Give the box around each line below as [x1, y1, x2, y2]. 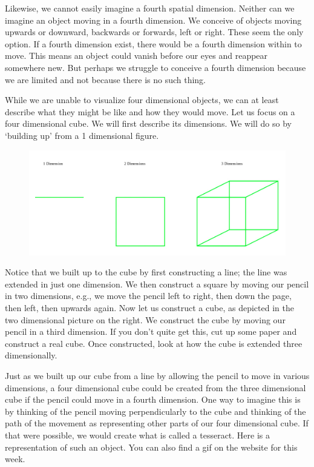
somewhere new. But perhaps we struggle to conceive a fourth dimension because [5, 61, 306, 73]
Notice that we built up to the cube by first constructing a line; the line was [5, 266, 287, 278]
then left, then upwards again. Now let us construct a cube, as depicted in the [5, 301, 294, 314]
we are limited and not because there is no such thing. [5, 73, 206, 86]
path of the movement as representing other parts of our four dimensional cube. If [5, 417, 309, 429]
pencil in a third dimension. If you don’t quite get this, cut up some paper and [5, 325, 297, 338]
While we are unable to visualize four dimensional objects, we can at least [5, 93, 279, 106]
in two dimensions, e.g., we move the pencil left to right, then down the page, [5, 289, 292, 302]
